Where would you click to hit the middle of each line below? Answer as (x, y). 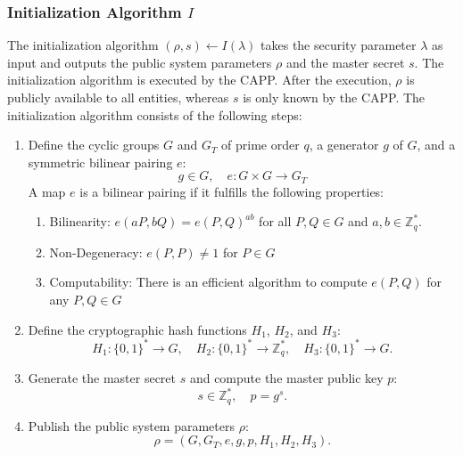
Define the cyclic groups (94, 145)
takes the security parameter (339, 45)
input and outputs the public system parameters (140, 62)
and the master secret (345, 62)
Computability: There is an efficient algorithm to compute (208, 282)
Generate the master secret (102, 378)
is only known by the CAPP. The (334, 97)
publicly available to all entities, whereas (118, 97)
